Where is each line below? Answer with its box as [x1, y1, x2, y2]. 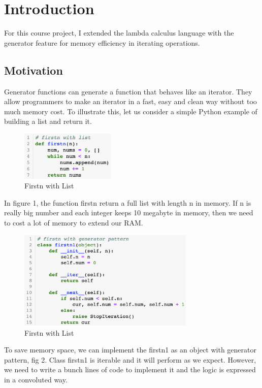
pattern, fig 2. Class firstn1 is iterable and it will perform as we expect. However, [4, 354, 256, 365]
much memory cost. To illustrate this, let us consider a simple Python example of [4, 106, 257, 116]
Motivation [4, 62, 63, 78]
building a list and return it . [4, 116, 92, 126]
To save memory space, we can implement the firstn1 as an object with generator [4, 344, 256, 355]
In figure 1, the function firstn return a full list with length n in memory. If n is [4, 197, 251, 208]
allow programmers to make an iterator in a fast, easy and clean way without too [4, 96, 257, 107]
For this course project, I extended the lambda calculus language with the [4, 27, 234, 38]
